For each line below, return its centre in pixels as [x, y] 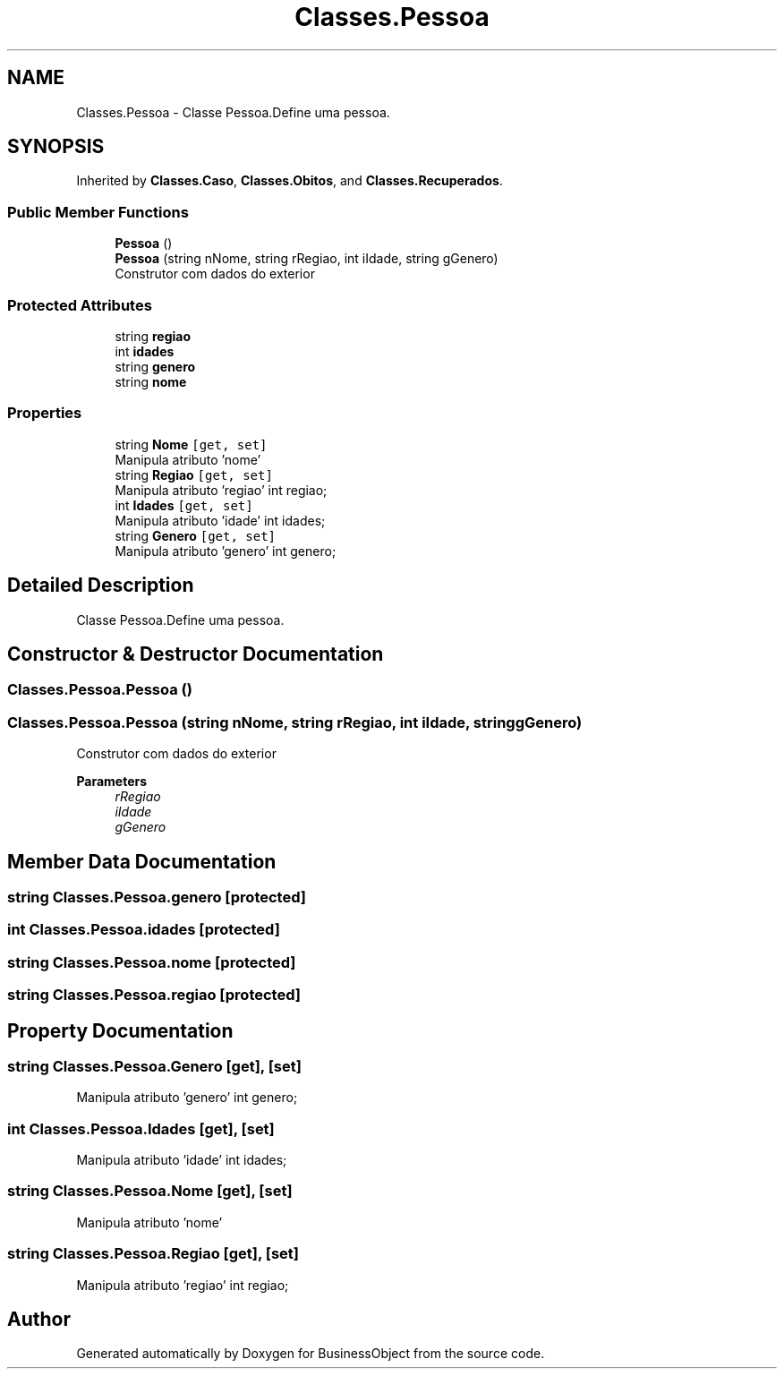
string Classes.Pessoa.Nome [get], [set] [150, 1191]
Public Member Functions [98, 212]
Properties [45, 413]
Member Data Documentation [142, 861]
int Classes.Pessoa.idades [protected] [144, 930]
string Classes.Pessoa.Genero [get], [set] [154, 1066]
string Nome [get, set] [191, 444]
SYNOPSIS [56, 147]
